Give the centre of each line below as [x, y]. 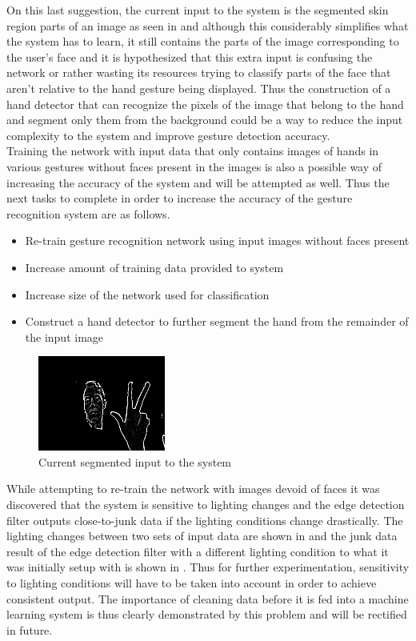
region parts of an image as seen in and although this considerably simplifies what [208, 25]
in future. [30, 629]
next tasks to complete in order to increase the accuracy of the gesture [180, 198]
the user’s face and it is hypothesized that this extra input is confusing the [190, 56]
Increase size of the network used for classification [147, 294]
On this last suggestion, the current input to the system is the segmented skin [198, 10]
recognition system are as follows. [88, 213]
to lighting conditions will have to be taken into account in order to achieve [192, 583]
